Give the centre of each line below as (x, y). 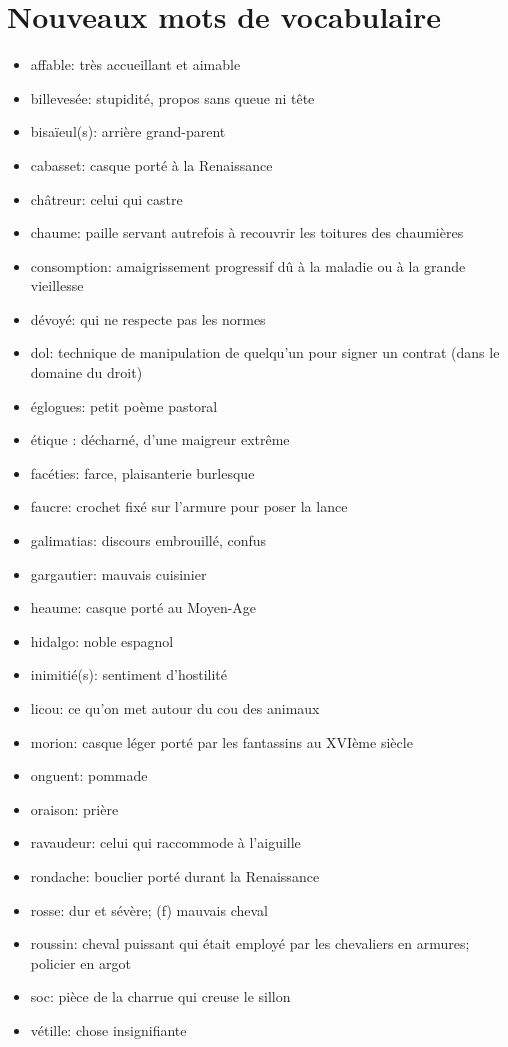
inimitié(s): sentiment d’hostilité (129, 674)
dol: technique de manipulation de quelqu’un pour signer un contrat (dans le (265, 352)
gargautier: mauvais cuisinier (118, 573)
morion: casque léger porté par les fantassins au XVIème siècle (221, 741)
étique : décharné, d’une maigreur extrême (160, 439)
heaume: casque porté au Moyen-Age (143, 607)
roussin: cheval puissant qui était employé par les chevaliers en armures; (250, 943)
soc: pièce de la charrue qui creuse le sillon (160, 996)
